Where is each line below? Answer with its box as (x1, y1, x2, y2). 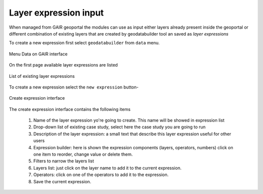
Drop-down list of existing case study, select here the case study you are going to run (33, 124, 206, 130)
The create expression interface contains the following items (9, 106, 131, 112)
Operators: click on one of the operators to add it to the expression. (33, 172, 169, 177)
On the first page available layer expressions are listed (9, 62, 118, 68)
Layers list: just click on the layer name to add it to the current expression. (33, 165, 182, 171)
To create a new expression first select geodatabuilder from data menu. (9, 40, 160, 46)
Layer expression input (9, 7, 104, 18)
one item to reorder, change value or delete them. (33, 151, 133, 158)
